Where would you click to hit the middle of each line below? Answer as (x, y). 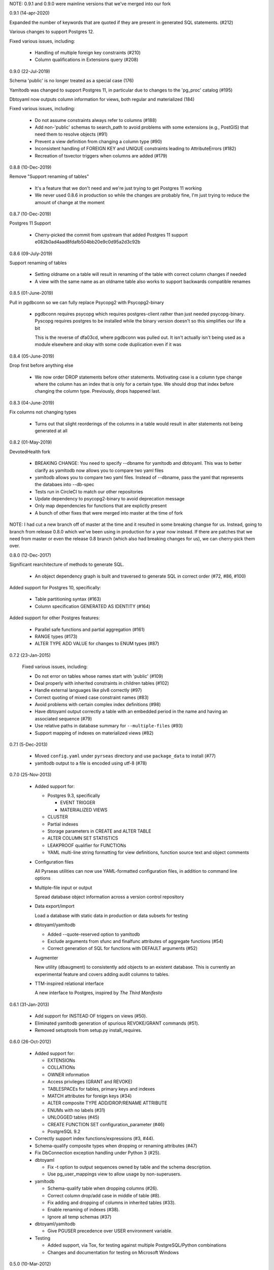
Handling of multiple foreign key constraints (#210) (88, 52)
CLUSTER (58, 817)
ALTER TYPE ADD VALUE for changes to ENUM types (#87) (97, 644)
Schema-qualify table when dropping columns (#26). (103, 1188)
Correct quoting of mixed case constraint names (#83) (92, 697)
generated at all (51, 431)
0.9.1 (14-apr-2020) (30, 13)
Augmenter (46, 958)
